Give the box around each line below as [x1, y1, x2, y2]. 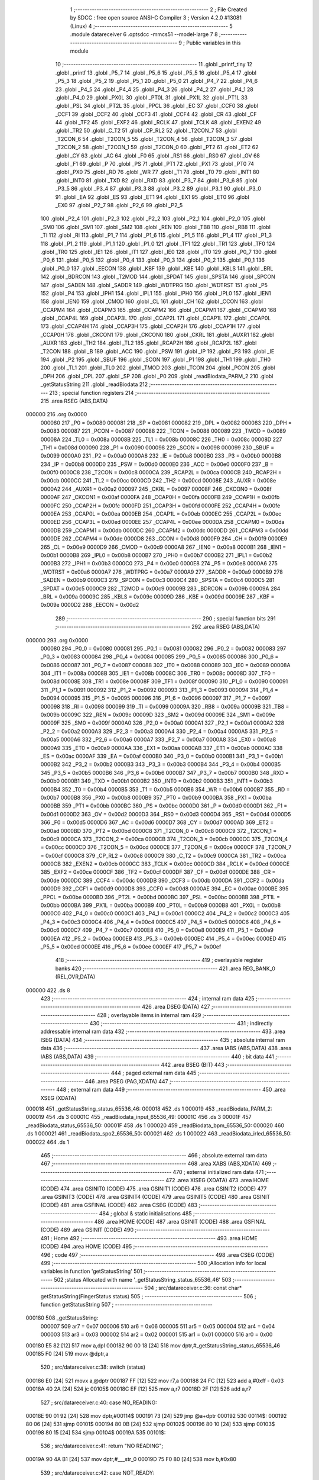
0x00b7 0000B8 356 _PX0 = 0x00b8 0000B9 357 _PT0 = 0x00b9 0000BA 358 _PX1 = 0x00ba [40, 794, 272, 801]
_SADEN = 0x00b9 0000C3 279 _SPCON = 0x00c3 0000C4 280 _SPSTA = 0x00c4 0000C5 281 [40, 577, 275, 584]
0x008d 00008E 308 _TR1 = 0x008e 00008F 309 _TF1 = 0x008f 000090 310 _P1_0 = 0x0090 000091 [40, 678, 288, 685]
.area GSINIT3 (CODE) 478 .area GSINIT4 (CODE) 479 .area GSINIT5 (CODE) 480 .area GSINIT [40, 1193, 271, 1200]
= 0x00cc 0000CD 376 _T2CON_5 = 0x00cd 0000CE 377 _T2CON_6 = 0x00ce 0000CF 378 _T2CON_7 [40, 844, 292, 851]
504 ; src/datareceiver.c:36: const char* [144, 1285, 242, 1292]
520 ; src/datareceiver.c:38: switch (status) [40, 1363, 146, 1370]
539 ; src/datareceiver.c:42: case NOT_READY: [40, 1469, 155, 1476]
